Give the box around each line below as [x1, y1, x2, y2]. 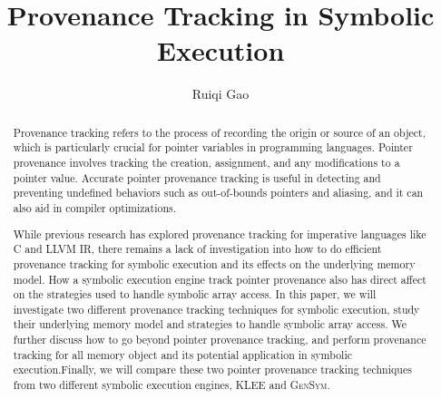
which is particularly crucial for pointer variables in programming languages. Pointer [13, 140, 413, 155]
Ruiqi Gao [191, 84, 250, 103]
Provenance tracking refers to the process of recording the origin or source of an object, [13, 124, 426, 140]
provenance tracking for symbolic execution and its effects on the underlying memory [13, 256, 416, 271]
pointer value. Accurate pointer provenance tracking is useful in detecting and [13, 170, 381, 185]
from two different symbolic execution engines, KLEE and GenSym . [13, 377, 330, 393]
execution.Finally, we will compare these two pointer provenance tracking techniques [13, 362, 412, 377]
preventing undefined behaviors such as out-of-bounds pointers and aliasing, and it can [13, 185, 424, 200]
